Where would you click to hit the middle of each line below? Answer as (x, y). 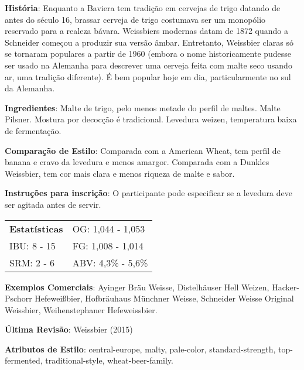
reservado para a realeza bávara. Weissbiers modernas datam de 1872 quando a (147, 31)
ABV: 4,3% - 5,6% (110, 262)
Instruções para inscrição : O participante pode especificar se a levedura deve (148, 193)
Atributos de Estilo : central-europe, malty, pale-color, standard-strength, (140, 349)
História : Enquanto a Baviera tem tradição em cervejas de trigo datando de (143, 8)
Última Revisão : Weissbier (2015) (69, 329)
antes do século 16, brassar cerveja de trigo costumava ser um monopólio (135, 19)
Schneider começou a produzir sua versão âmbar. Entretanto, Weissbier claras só (149, 42)
